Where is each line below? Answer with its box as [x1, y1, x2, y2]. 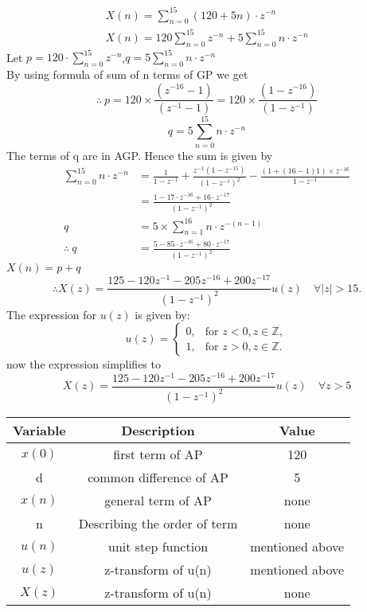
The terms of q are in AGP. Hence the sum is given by [6, 146, 273, 163]
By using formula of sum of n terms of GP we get [6, 65, 248, 82]
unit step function [108, 537, 209, 556]
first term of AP [113, 445, 203, 464]
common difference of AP [88, 468, 228, 487]
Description [121, 421, 195, 440]
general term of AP [104, 491, 212, 510]
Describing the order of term [78, 514, 238, 533]
